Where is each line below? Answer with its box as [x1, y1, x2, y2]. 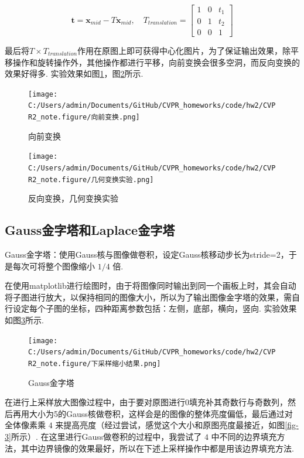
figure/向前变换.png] [62, 113, 140, 122]
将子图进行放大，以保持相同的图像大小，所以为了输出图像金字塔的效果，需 [5, 290, 292, 303]
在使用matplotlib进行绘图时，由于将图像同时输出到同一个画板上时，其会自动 [5, 279, 296, 292]
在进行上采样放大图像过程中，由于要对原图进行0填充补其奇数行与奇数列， [5, 396, 288, 408]
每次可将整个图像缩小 [12, 259, 95, 272]
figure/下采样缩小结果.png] [62, 359, 161, 368]
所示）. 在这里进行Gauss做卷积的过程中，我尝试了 [11, 430, 202, 443]
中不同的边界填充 [211, 430, 277, 443]
